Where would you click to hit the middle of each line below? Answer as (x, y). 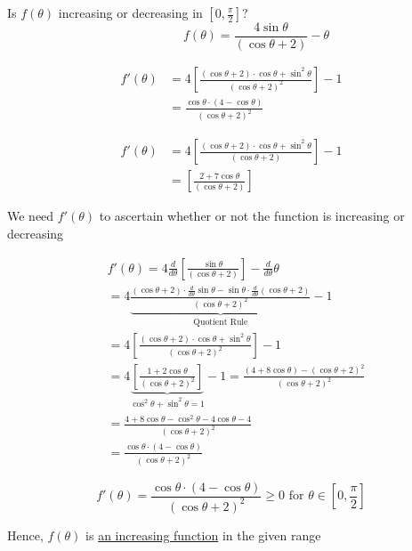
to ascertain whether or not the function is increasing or (252, 216)
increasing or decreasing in (130, 12)
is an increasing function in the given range (203, 535)
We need (31, 216)
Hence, (25, 535)
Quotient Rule (221, 322)
